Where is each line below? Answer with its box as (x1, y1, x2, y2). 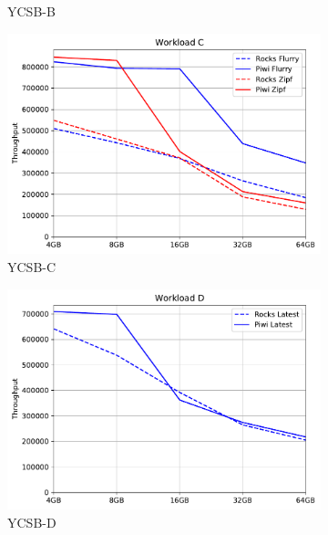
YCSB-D (7, 513, 56, 532)
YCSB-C (7, 257, 56, 277)
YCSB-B (7, 2, 56, 20)
